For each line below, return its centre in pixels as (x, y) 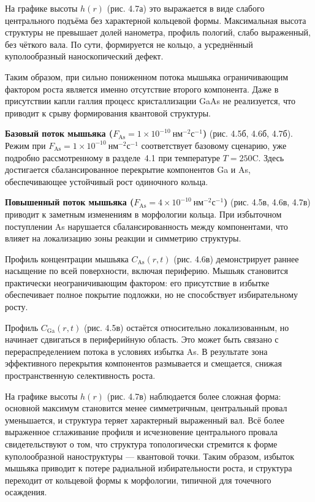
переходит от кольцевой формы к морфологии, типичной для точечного (138, 480)
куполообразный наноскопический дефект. (84, 56)
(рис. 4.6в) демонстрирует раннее (236, 258)
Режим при (25, 145)
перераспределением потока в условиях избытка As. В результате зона (136, 351)
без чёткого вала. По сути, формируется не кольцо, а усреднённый (129, 44)
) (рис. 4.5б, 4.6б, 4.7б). (248, 133)
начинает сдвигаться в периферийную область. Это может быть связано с (142, 339)
